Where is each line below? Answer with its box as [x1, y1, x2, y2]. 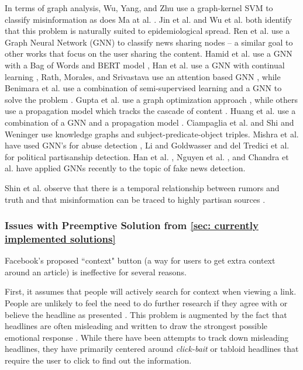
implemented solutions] [5, 231, 116, 245]
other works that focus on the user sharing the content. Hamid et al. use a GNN [5, 47, 292, 60]
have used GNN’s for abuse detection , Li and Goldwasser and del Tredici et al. [5, 139, 290, 151]
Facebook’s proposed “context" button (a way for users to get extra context [5, 254, 276, 267]
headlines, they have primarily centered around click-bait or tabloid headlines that [5, 343, 299, 355]
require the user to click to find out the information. [5, 354, 192, 366]
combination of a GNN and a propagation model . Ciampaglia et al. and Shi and [5, 116, 294, 128]
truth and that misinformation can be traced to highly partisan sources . [5, 193, 266, 205]
